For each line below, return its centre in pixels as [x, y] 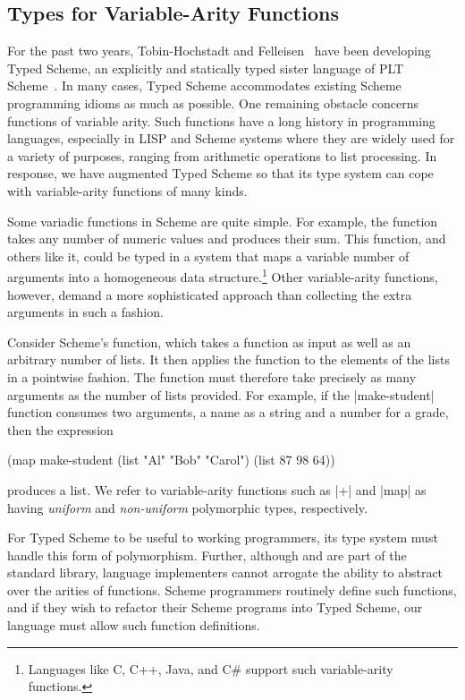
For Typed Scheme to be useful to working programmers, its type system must [223, 538]
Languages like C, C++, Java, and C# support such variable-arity [211, 668]
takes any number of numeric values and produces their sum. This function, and [227, 239]
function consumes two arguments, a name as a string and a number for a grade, [228, 412]
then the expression [60, 429]
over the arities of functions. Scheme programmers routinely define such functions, [232, 589]
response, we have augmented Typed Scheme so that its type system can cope [220, 173]
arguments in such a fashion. [85, 312]
